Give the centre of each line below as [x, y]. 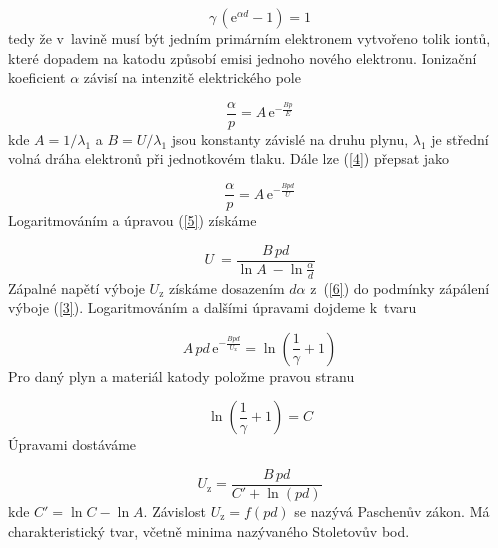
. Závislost [174, 511]
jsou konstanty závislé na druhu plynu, [290, 138]
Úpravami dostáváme [72, 444]
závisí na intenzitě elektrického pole [192, 77]
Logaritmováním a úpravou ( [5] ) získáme [132, 220]
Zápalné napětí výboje [76, 287]
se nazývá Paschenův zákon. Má [392, 511]
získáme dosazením [226, 287]
